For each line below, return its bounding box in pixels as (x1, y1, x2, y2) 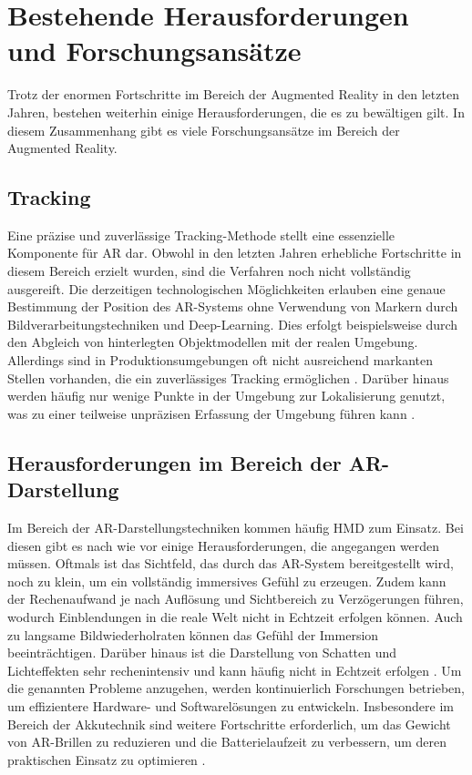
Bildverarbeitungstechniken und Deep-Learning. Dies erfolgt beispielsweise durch (7, 314, 458, 333)
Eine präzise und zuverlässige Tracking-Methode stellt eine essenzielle (7, 225, 395, 244)
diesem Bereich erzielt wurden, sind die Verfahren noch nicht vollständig (7, 261, 411, 280)
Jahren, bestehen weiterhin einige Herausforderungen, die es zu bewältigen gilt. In (7, 102, 465, 121)
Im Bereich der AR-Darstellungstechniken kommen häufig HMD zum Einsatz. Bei (7, 518, 464, 537)
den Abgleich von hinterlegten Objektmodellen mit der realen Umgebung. (7, 332, 418, 352)
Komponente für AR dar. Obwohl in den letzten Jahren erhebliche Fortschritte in (7, 243, 462, 262)
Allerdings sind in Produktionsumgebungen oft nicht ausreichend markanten (7, 351, 434, 370)
